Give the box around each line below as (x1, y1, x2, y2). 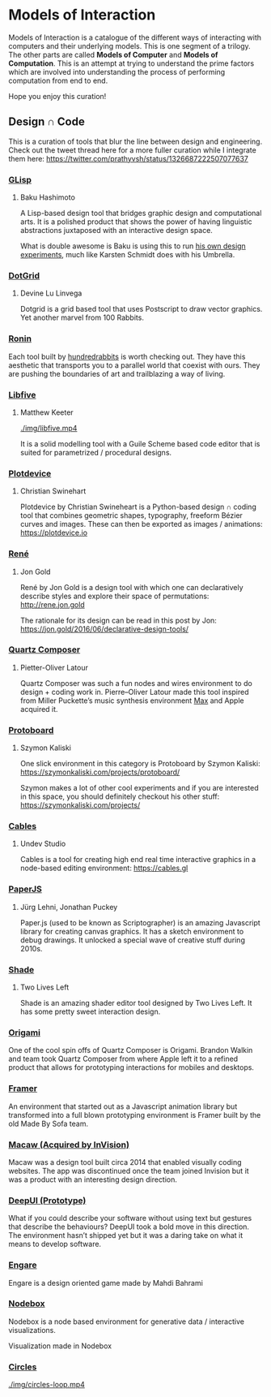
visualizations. (8, 1325, 57, 1334)
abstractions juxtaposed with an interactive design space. (19, 226, 213, 235)
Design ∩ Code (8, 115, 85, 129)
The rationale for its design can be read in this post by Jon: (19, 615, 217, 625)
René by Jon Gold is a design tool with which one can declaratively (19, 582, 244, 592)
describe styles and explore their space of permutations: (19, 591, 210, 601)
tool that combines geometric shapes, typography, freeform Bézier (19, 511, 243, 520)
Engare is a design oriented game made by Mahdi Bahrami (8, 1278, 204, 1287)
